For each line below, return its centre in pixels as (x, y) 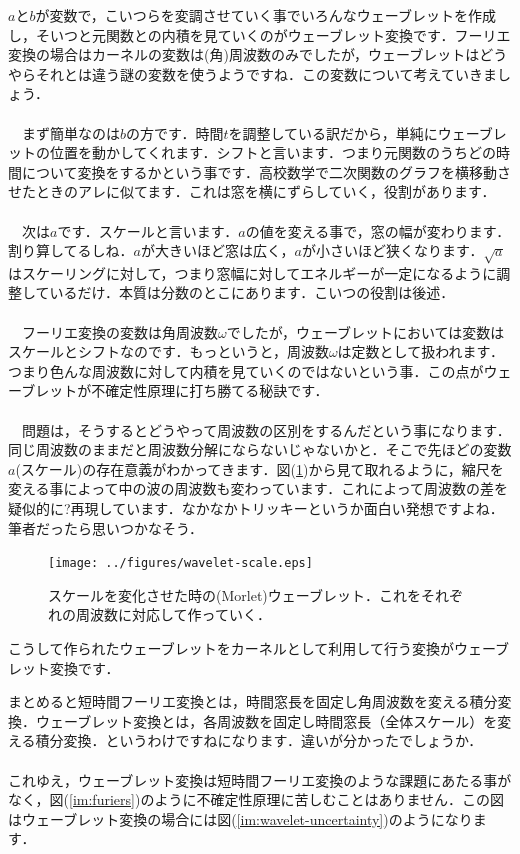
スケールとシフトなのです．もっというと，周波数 (168, 351)
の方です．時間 (175, 132)
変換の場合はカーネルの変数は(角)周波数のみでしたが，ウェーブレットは (244, 54)
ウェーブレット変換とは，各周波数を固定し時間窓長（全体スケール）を (266, 720)
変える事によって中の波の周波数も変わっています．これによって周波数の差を (258, 488)
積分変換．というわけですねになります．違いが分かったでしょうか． (259, 740)
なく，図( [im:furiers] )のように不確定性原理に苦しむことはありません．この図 (256, 799)
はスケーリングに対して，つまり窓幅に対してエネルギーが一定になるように (252, 272)
